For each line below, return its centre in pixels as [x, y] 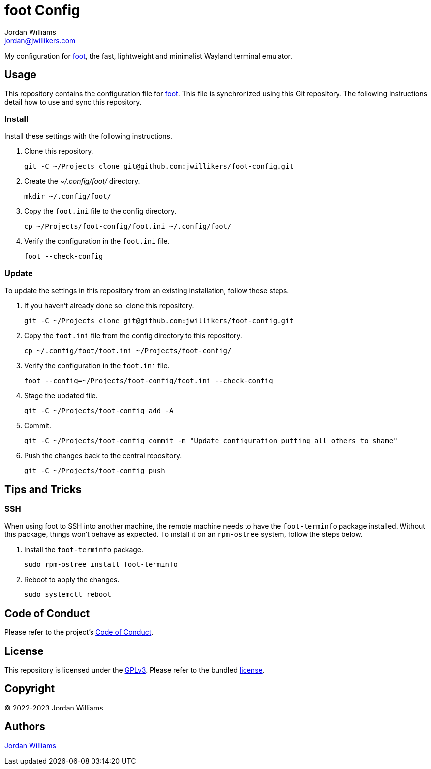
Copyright [30, 689]
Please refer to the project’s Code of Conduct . [79, 632]
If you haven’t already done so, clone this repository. [109, 306]
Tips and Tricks [43, 489]
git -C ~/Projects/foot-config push [95, 471]
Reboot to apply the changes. [72, 580]
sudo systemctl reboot [68, 595]
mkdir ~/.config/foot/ [68, 196]
